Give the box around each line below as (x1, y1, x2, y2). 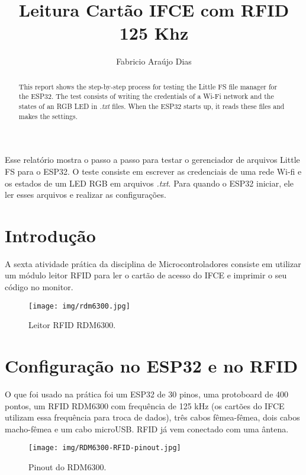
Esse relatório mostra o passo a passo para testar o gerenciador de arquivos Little (5, 153, 300, 166)
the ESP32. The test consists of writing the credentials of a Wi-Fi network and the (18, 91, 274, 101)
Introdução (5, 223, 96, 247)
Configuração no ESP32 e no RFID (5, 354, 298, 378)
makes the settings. (18, 111, 78, 121)
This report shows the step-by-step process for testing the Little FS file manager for (18, 81, 278, 91)
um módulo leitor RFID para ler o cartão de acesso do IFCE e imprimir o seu (5, 269, 287, 281)
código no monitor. (5, 281, 73, 293)
